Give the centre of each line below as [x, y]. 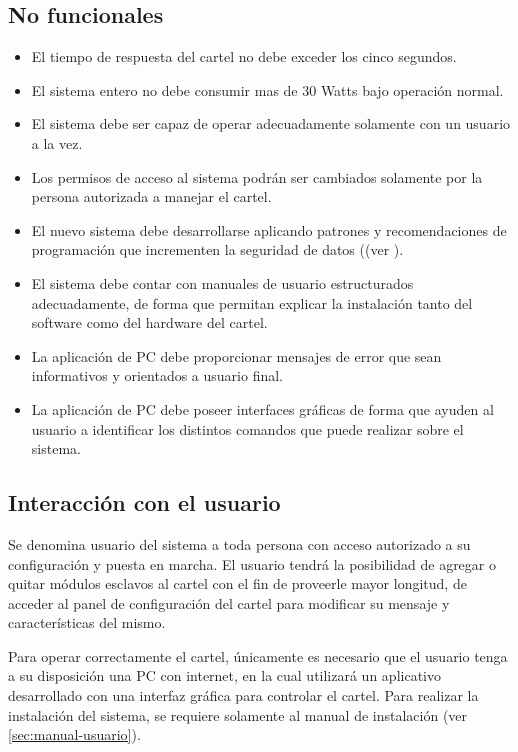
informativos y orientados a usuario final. [157, 375]
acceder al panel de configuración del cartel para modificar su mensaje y [229, 602]
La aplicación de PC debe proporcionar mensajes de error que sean [236, 355]
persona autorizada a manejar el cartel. [151, 196]
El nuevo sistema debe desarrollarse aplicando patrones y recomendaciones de [269, 229]
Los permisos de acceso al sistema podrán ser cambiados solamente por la [257, 176]
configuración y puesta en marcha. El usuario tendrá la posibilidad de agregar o [252, 563]
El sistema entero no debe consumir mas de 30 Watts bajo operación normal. [267, 89]
